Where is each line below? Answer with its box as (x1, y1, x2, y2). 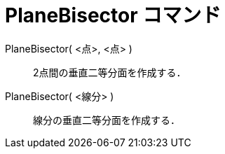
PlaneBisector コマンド (5, 3, 221, 27)
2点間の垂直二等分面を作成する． (33, 66, 186, 78)
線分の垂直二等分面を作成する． (33, 113, 180, 126)
